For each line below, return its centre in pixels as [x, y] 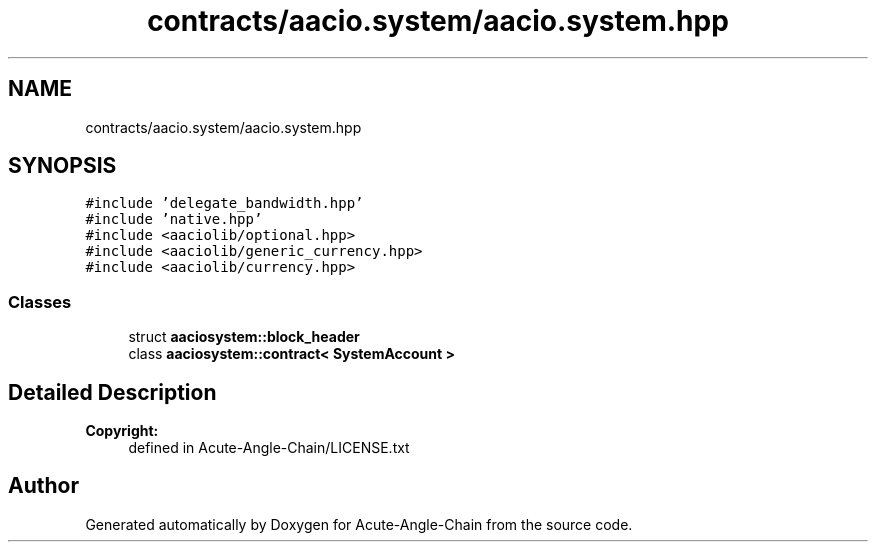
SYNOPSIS [62, 166]
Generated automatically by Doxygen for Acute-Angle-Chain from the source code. [359, 524]
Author [43, 486]
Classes [40, 301]
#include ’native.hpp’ [174, 219]
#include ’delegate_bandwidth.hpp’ [224, 203]
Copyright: [122, 431]
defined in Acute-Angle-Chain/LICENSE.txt [269, 448]
